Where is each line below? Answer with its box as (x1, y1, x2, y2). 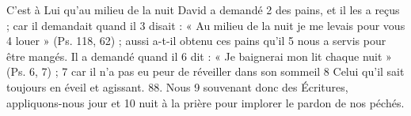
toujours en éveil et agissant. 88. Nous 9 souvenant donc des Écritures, (6, 78, 348, 95)
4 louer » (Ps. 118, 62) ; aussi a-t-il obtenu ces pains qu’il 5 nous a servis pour (6, 32, 386, 49)
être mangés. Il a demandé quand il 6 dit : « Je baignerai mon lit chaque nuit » (6, 47, 392, 64)
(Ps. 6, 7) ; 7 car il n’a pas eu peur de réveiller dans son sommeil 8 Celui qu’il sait (6, 63, 405, 80)
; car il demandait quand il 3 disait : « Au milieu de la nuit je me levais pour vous (6, 17, 405, 33)
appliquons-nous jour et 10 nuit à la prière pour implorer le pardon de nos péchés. (6, 94, 405, 110)
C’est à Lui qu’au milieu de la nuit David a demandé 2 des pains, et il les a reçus (6, 2, 400, 17)
